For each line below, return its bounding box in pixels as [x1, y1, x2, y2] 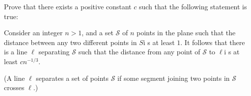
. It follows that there [180, 37, 245, 47]
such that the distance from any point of [78, 47, 200, 57]
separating [38, 47, 70, 57]
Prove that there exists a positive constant [4, 1, 132, 11]
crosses [4, 82, 25, 93]
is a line [4, 47, 28, 57]
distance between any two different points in [4, 37, 137, 47]
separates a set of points [36, 72, 109, 83]
